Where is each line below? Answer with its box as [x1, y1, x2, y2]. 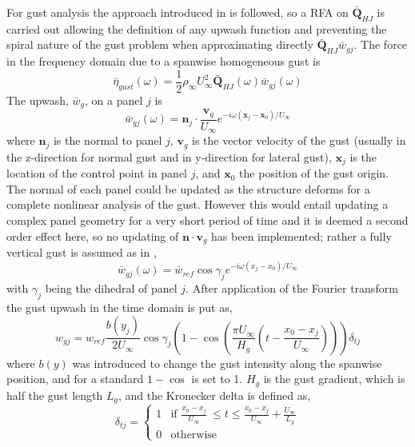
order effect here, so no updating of [6, 227, 179, 244]
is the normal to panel [53, 132, 162, 149]
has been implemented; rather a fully [211, 227, 392, 244]
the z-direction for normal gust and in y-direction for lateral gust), [6, 148, 332, 165]
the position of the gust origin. [239, 165, 389, 182]
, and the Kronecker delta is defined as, [118, 386, 311, 403]
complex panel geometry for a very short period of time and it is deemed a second [6, 211, 409, 228]
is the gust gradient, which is [263, 370, 405, 387]
